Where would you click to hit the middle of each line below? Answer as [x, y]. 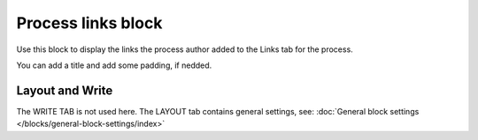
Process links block [89, 23]
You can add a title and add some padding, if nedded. [114, 65]
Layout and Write [65, 90]
